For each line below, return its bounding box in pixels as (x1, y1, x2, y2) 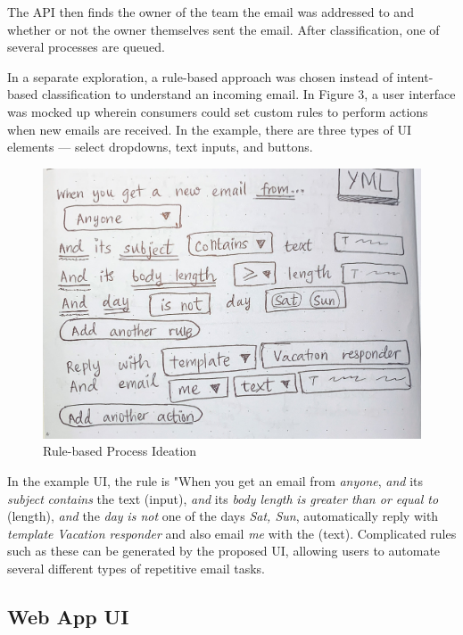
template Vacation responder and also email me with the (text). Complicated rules (7, 524, 457, 542)
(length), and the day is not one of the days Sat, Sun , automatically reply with (7, 507, 439, 525)
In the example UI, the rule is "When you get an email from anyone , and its (7, 471, 424, 490)
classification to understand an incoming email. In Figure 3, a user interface (41, 85, 456, 103)
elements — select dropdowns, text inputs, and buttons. (7, 137, 313, 156)
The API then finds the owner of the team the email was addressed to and (7, 3, 414, 21)
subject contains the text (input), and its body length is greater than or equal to (7, 489, 439, 507)
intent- (396, 67, 434, 86)
